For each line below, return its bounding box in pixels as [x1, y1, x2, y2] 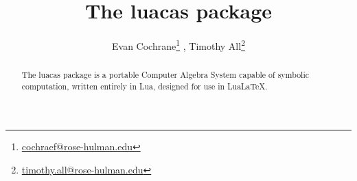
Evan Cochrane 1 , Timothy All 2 [112, 37, 245, 53]
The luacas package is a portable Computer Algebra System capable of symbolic [21, 69, 309, 81]
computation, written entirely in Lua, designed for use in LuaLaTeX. [21, 80, 268, 92]
